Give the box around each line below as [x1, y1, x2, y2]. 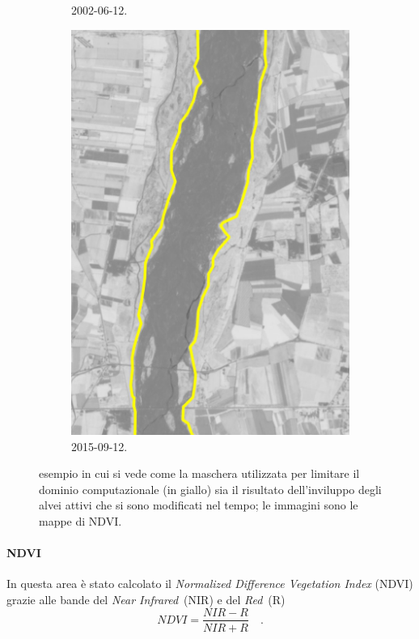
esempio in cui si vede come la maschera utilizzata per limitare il [39, 465, 360, 482]
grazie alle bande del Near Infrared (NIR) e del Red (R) [6, 590, 286, 607]
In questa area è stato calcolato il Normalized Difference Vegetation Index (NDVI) [6, 575, 413, 592]
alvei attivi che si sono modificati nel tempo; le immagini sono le [39, 496, 358, 513]
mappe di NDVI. [39, 512, 122, 529]
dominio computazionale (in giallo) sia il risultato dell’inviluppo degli [39, 480, 382, 497]
